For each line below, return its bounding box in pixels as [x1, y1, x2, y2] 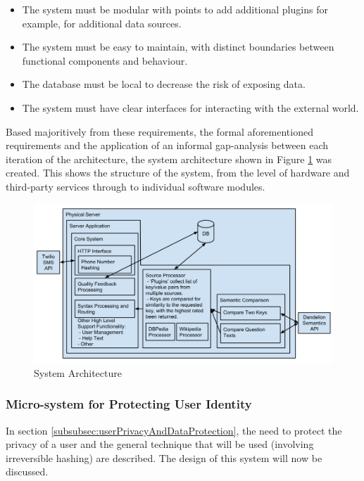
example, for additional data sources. [22, 15, 182, 30]
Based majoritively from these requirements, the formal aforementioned [6, 124, 313, 139]
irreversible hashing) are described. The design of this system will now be [6, 450, 322, 465]
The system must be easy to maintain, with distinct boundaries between [22, 39, 334, 54]
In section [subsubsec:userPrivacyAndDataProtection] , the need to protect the [6, 423, 342, 437]
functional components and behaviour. [22, 53, 188, 68]
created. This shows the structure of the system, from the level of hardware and [6, 165, 350, 180]
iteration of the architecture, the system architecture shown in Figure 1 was [6, 151, 332, 166]
